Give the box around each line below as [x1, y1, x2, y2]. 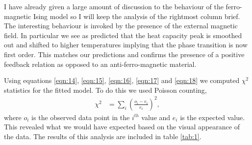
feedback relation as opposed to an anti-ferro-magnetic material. [4, 59, 197, 69]
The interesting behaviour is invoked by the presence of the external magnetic [4, 21, 238, 31]
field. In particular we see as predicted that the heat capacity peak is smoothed [4, 30, 242, 40]
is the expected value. [180, 112, 245, 122]
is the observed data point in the [31, 112, 130, 122]
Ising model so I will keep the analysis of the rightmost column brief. [33, 11, 240, 21]
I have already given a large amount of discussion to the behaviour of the [4, 1, 224, 11]
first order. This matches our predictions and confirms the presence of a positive [4, 49, 245, 59]
